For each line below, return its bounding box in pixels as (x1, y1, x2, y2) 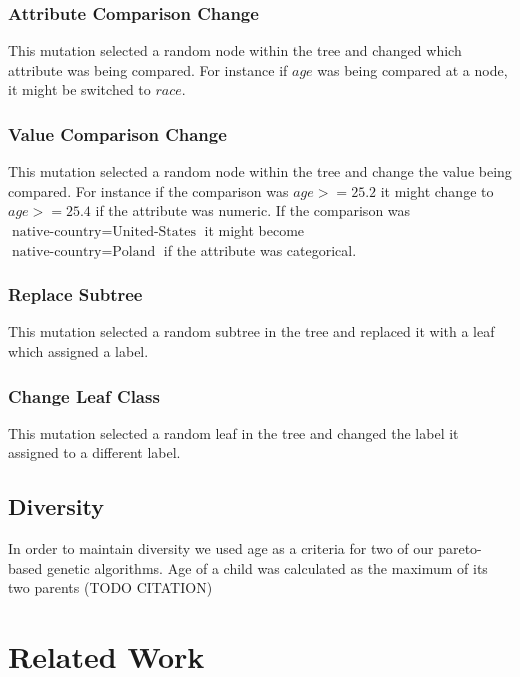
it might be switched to (8, 79, 151, 100)
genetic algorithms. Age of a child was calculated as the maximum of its (46, 557, 488, 578)
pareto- (438, 538, 482, 559)
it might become (204, 220, 305, 240)
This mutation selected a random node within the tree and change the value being (8, 161, 512, 182)
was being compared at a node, (317, 59, 508, 80)
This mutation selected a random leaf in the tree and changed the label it (8, 422, 459, 443)
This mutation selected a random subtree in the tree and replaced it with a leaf (8, 321, 495, 342)
